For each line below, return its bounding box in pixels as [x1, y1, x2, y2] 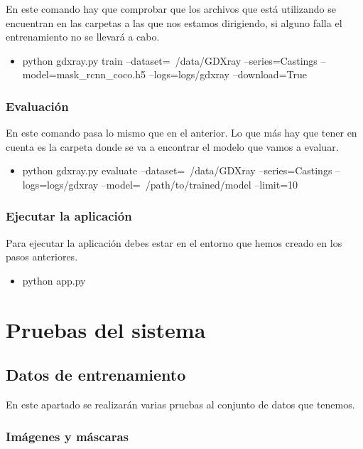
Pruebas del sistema [6, 315, 206, 344]
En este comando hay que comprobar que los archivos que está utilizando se [6, 1, 336, 16]
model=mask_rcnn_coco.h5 [22, 67, 146, 82]
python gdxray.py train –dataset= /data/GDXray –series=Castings [22, 53, 318, 68]
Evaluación [6, 97, 69, 115]
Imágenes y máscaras [6, 427, 129, 445]
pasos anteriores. [6, 249, 78, 264]
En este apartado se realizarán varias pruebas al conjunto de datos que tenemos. [6, 397, 355, 412]
